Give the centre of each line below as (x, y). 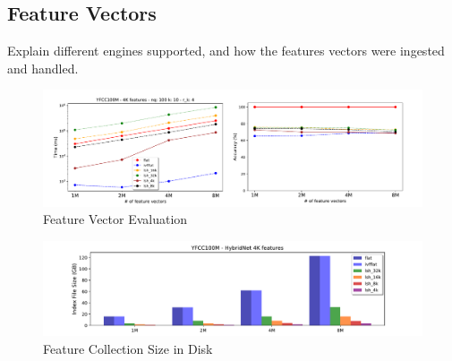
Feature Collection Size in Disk (128, 348)
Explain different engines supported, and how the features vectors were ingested (226, 51)
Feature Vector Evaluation (115, 219)
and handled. (43, 68)
